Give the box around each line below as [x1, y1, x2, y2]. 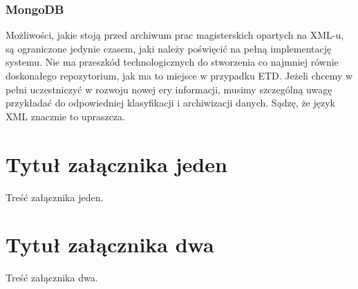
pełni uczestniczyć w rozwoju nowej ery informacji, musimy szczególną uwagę [6, 82, 332, 96]
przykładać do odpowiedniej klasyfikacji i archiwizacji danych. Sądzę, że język [6, 95, 335, 110]
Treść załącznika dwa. [6, 270, 98, 285]
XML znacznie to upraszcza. [6, 109, 125, 123]
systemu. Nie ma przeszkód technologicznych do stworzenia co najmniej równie [6, 55, 339, 69]
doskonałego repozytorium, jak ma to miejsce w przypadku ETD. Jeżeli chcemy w [6, 68, 353, 82]
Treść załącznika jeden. [6, 189, 104, 204]
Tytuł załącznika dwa [6, 230, 214, 259]
